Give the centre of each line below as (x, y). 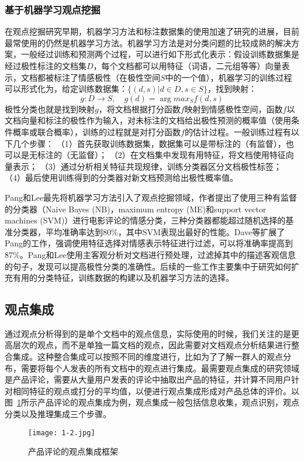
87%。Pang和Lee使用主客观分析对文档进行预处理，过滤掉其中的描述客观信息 (150, 254)
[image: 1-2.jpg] (62, 433)
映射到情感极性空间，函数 (234, 109)
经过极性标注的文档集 (46, 66)
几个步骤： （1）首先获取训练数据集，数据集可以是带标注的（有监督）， (149, 143)
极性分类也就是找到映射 (50, 109)
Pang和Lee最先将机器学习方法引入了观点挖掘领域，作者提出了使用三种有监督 (151, 197)
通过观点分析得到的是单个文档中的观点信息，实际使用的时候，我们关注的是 (148, 333)
